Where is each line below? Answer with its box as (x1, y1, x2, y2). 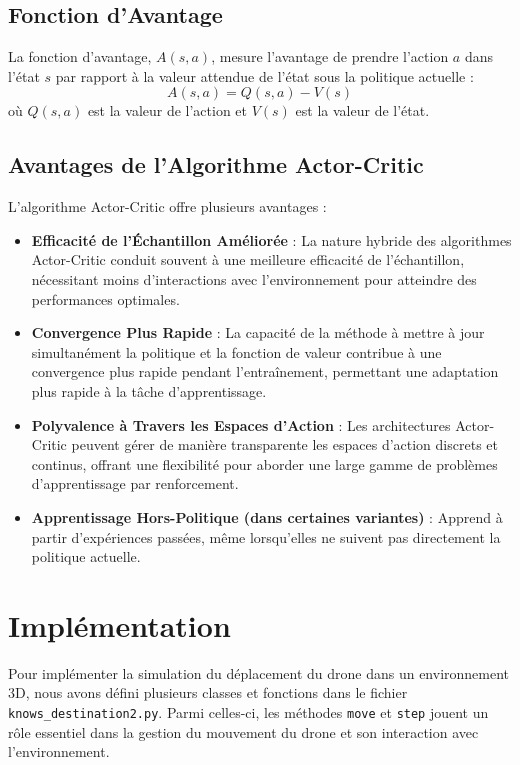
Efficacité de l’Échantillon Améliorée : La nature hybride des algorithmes (31, 229, 512, 250)
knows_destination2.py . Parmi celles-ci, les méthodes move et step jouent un (8, 702, 489, 722)
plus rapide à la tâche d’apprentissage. (31, 380, 267, 401)
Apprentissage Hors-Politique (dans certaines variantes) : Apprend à (31, 506, 503, 527)
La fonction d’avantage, (8, 46, 152, 67)
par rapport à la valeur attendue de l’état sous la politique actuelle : (55, 65, 474, 86)
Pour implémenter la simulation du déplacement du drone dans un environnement (8, 662, 510, 683)
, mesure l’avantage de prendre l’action (211, 46, 449, 67)
